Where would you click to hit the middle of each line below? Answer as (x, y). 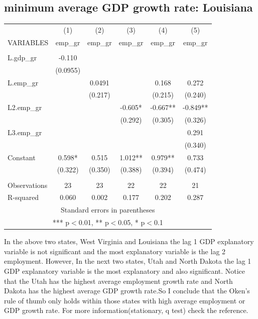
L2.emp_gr (25, 107)
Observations (28, 185)
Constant (22, 157)
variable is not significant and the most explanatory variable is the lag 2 (115, 251)
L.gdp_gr (22, 57)
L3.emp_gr (25, 132)
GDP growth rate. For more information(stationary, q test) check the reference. (126, 310)
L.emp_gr (23, 82)
